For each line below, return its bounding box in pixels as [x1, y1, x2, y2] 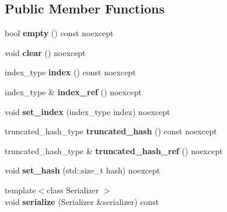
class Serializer [47, 183, 99, 196]
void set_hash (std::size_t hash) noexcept [5, 164, 160, 176]
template [5, 183, 36, 196]
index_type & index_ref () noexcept [5, 85, 142, 98]
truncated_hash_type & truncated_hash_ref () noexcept [5, 144, 223, 157]
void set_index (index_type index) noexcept [5, 105, 170, 117]
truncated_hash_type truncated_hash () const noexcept [5, 125, 217, 137]
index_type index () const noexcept [5, 66, 136, 78]
